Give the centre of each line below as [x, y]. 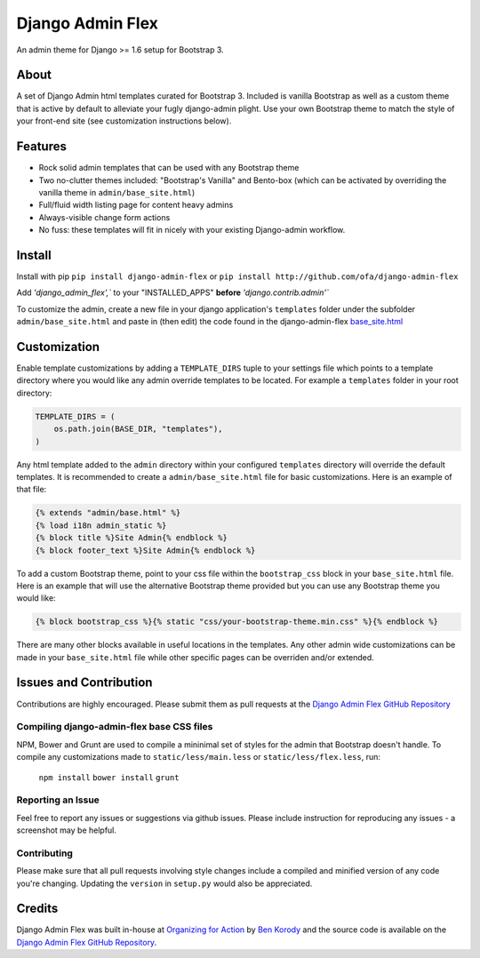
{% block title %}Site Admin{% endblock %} [132, 538]
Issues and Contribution [84, 683]
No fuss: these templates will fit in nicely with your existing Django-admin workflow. [192, 230]
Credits [37, 909]
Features [41, 147]
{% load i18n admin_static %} [101, 525]
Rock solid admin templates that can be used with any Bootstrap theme [169, 168]
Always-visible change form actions [104, 217]
